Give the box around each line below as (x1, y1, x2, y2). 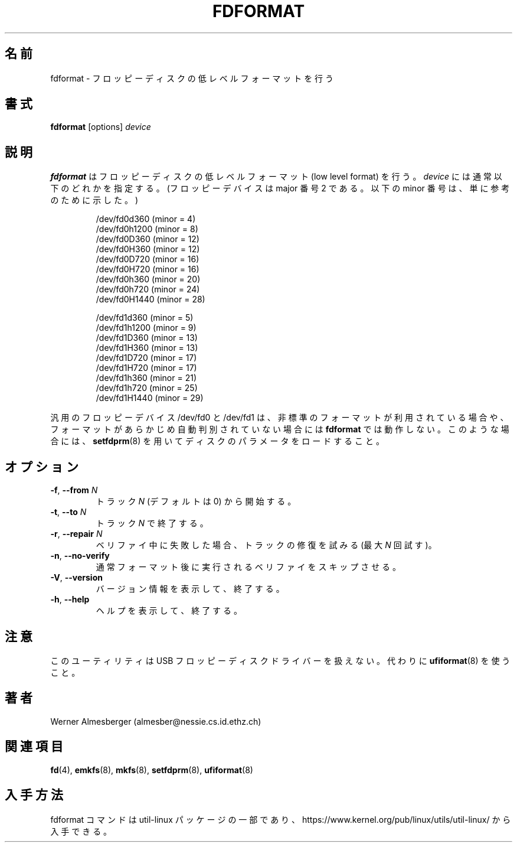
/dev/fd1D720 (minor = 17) (96, 353, 197, 363)
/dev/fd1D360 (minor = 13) (96, 333, 198, 343)
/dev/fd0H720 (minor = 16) (96, 264, 199, 275)
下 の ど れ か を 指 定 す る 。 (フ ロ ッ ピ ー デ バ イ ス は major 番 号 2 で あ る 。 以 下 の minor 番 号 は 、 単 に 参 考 (50, 183, 510, 194)
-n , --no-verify (50, 550, 110, 561)
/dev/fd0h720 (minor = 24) (96, 284, 200, 295)
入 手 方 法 (5, 787, 63, 803)
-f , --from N (50, 485, 98, 496)
